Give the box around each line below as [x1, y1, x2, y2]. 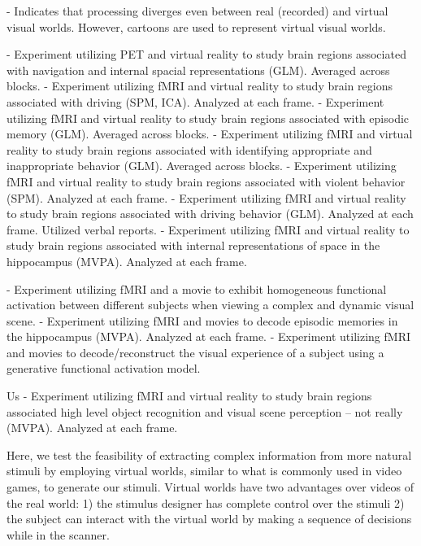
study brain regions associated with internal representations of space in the [7, 237, 380, 254]
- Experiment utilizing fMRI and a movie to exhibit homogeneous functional [7, 280, 387, 297]
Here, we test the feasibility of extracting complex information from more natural [7, 446, 412, 463]
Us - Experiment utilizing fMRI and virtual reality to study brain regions [7, 387, 372, 404]
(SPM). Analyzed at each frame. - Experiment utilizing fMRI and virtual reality [7, 189, 406, 206]
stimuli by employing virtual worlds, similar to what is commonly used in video [7, 462, 402, 479]
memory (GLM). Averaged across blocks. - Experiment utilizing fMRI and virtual [7, 125, 413, 142]
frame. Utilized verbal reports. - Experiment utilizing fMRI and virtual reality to [7, 221, 410, 238]
